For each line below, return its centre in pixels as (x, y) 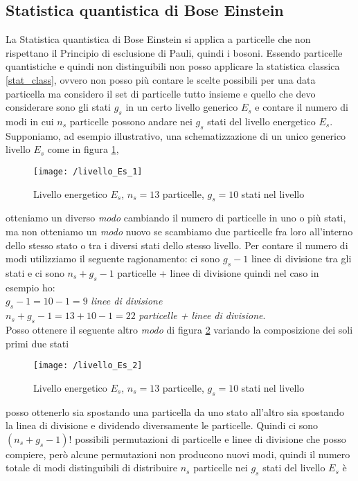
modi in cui (30, 121)
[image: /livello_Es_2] (88, 366)
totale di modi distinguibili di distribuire (92, 468)
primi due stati (37, 343)
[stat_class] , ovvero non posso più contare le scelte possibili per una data (161, 79)
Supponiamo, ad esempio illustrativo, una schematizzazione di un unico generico (176, 135)
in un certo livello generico (182, 107)
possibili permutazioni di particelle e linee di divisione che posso (211, 438)
